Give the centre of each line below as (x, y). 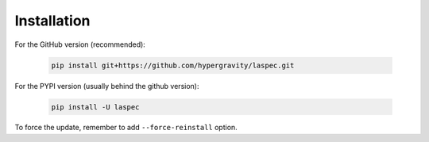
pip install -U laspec (95, 107)
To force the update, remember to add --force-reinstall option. (126, 128)
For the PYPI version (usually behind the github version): (107, 86)
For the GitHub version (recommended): (80, 44)
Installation (52, 21)
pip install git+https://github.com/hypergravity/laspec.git (173, 65)
